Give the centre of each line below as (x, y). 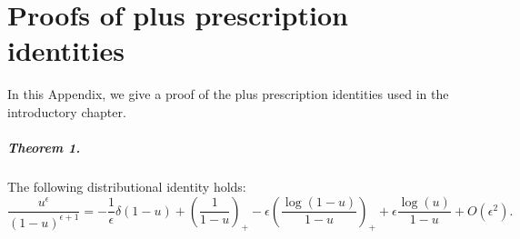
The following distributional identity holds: (127, 187)
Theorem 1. (44, 148)
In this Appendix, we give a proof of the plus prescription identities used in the (228, 94)
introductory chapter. (67, 111)
